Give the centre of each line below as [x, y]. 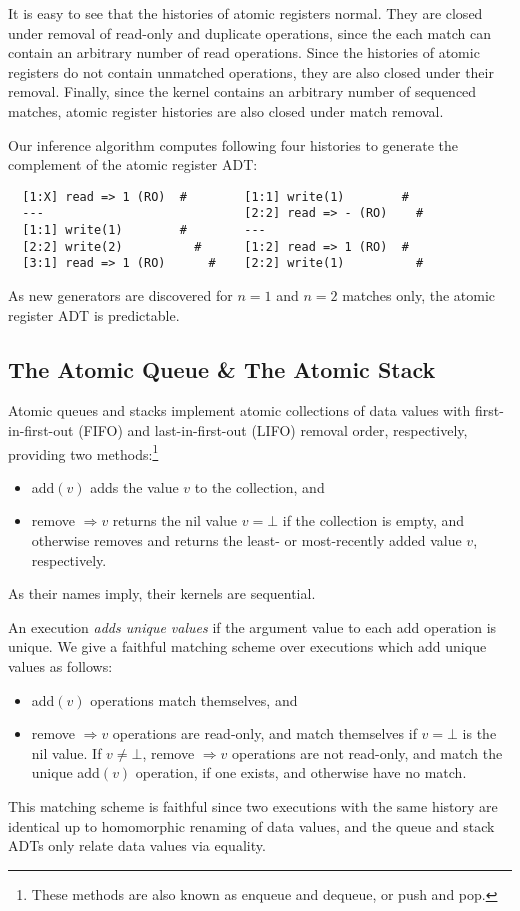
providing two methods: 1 [83, 452]
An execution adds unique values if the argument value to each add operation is [252, 626]
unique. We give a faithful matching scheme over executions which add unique [247, 646]
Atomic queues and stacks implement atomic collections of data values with [239, 410]
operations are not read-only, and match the [367, 752]
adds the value [134, 486]
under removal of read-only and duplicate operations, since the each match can [249, 32]
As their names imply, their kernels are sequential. [162, 593]
